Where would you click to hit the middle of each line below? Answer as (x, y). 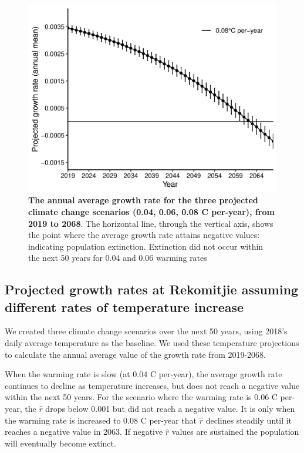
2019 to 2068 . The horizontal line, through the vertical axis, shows (151, 223)
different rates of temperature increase (124, 306)
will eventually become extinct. (60, 443)
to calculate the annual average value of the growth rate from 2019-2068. (136, 354)
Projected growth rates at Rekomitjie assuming (152, 289)
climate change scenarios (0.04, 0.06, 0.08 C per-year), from (151, 211)
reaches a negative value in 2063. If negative (84, 432)
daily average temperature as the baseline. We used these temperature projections (152, 343)
